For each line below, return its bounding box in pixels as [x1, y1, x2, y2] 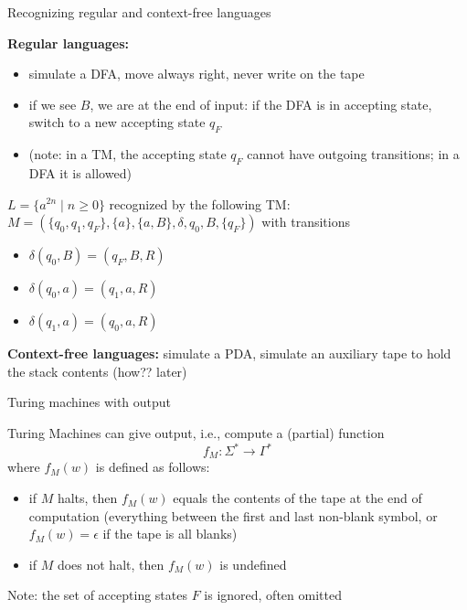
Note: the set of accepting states [7, 585, 187, 605]
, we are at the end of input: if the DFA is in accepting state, [90, 94, 432, 113]
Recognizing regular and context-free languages [7, 3, 271, 21]
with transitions [261, 212, 350, 231]
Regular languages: [7, 33, 130, 52]
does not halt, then [57, 554, 165, 573]
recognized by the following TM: [109, 194, 291, 213]
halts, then [57, 488, 118, 508]
